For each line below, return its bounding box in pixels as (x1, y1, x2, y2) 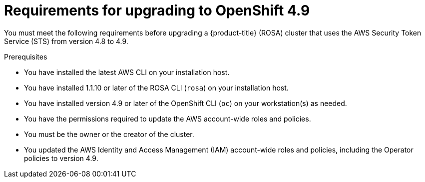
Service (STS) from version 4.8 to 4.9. (4, 36, 128, 45)
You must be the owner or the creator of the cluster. (24, 129, 194, 138)
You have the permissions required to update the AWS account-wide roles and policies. (24, 114, 311, 123)
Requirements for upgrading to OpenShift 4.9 (4, 2, 310, 19)
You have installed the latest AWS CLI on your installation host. (24, 67, 230, 76)
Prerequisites (4, 52, 47, 61)
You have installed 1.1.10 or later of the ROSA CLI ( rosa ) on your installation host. (24, 83, 289, 92)
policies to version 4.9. (24, 153, 98, 162)
